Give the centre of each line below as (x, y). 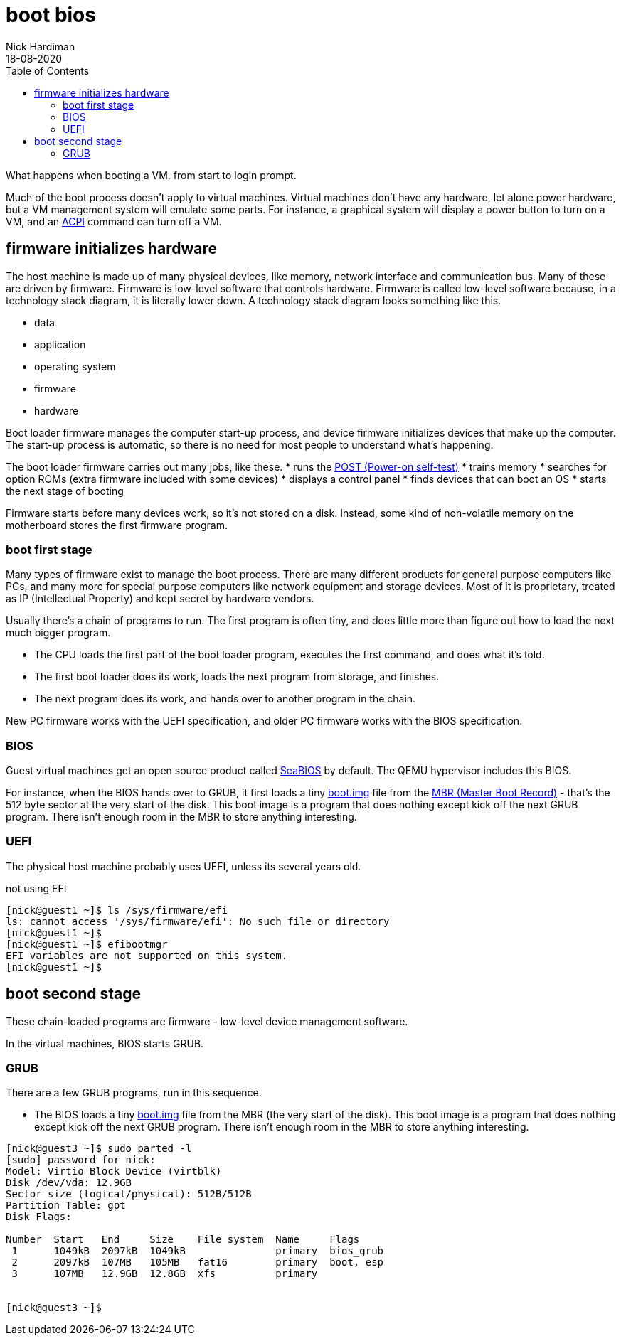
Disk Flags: (39, 1217)
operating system (75, 366)
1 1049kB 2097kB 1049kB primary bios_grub (198, 1251)
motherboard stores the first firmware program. (117, 525)
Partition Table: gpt (66, 1206)
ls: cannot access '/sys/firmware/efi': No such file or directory (198, 921)
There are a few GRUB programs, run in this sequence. (134, 1093)
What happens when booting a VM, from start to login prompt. (151, 175)
